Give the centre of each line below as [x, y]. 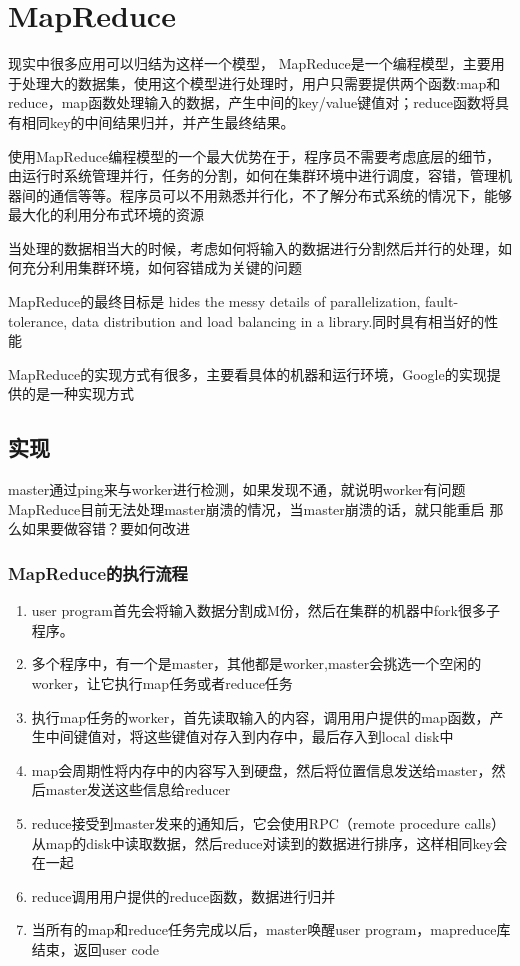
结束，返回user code [95, 948]
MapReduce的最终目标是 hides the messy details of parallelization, [214, 301]
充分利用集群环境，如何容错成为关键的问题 [161, 267]
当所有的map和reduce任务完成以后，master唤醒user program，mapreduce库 [271, 929]
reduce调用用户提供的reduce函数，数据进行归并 [183, 895]
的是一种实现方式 [77, 393]
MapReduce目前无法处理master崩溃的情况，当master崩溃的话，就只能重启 [246, 508]
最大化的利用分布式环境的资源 [106, 214]
